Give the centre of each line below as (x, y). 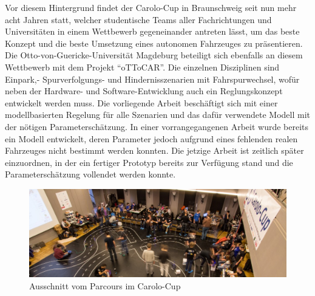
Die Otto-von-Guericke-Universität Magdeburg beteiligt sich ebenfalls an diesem (154, 55)
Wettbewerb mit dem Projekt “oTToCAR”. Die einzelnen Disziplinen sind (142, 67)
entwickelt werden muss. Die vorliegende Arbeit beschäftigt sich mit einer (141, 102)
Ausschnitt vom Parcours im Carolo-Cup (105, 285)
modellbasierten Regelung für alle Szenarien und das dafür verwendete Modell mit (158, 115)
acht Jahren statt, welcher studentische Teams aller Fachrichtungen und (138, 19)
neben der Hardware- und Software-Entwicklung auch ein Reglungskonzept (144, 91)
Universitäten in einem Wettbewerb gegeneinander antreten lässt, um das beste (152, 31)
